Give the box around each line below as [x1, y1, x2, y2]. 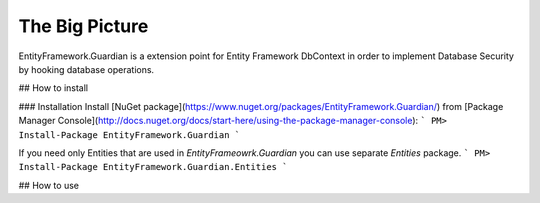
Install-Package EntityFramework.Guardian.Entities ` [18, 161, 288, 173]
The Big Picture [18, 15, 149, 37]
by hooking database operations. [18, 63, 155, 75]
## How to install [18, 82, 89, 94]
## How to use [18, 179, 80, 191]
